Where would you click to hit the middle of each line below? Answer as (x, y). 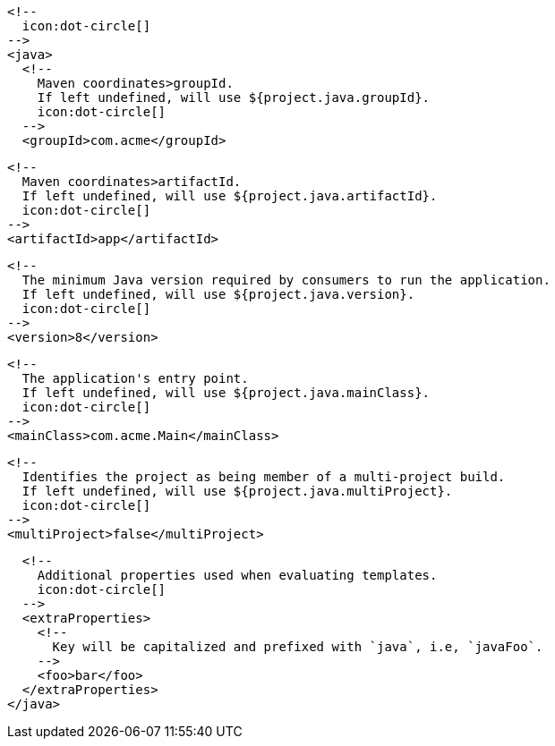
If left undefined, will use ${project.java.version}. (218, 294)
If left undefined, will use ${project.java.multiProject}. (237, 491)
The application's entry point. (135, 378)
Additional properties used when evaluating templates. (237, 575)
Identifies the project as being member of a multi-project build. (264, 477)
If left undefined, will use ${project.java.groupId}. (234, 97)
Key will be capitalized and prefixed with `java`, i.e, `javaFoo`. (298, 647)
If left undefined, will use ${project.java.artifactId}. (230, 196)
